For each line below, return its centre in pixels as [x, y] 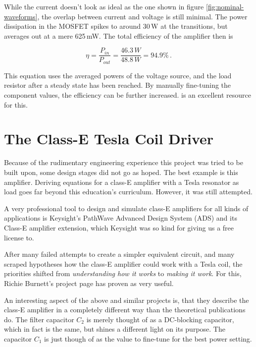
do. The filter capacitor [39, 319]
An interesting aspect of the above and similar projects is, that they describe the [127, 300]
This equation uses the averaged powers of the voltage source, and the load [118, 75]
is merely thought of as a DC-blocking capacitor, [160, 319]
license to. [19, 237]
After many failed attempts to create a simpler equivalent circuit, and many [119, 254]
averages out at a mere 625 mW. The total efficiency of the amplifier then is [119, 35]
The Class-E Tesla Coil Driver [109, 139]
